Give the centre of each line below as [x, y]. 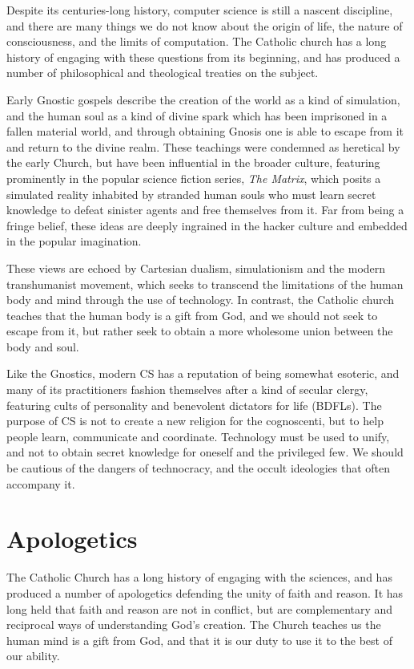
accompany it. [41, 483]
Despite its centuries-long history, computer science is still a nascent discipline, [200, 10]
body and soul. [43, 346]
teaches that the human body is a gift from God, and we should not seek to [192, 315]
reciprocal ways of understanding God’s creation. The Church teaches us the [194, 624]
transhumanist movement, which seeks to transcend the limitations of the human [205, 284]
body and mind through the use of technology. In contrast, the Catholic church [201, 300]
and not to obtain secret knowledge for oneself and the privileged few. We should [205, 452]
